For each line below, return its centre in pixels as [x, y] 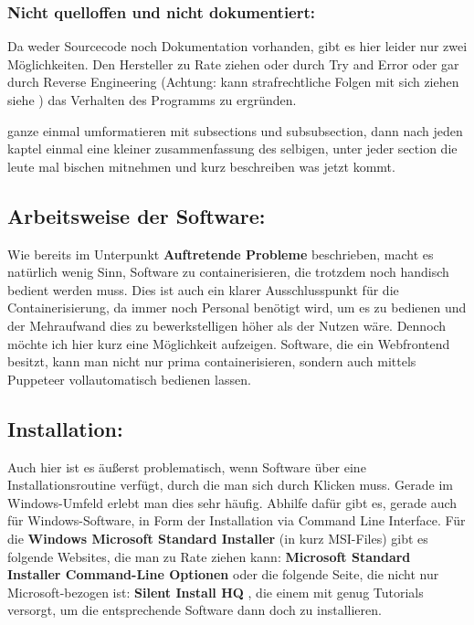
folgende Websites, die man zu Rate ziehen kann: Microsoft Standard [209, 556]
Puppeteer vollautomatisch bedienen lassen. [129, 379]
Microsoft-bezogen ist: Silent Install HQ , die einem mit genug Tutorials [216, 592]
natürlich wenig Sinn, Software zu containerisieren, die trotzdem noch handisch [228, 272]
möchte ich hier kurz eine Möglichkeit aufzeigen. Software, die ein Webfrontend [229, 343]
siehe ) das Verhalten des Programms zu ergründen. [152, 100]
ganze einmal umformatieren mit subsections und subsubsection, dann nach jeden [235, 130]
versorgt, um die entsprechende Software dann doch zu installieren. [195, 610]
